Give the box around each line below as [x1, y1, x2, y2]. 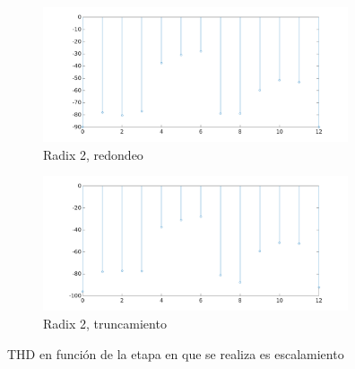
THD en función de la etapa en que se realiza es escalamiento [7, 344, 344, 363]
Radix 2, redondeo [43, 145, 143, 163]
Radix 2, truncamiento [43, 314, 167, 333]
